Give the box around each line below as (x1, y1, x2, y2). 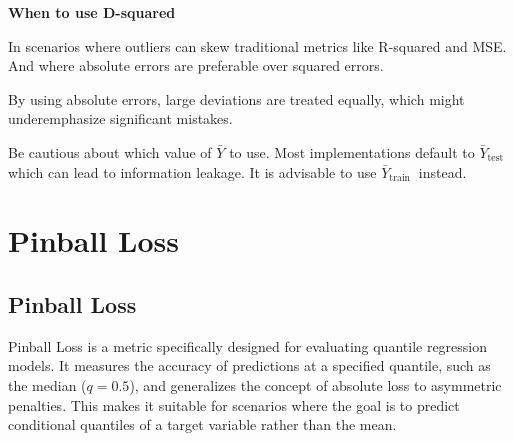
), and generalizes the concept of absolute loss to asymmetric (129, 374, 502, 395)
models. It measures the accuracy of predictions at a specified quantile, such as (8, 355, 491, 376)
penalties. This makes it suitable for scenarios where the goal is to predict (8, 394, 460, 415)
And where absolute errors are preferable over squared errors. (8, 55, 384, 76)
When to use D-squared (8, 2, 176, 22)
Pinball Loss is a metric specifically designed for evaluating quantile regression (8, 335, 488, 356)
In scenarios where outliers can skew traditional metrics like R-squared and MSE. (8, 35, 507, 56)
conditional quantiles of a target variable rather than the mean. (8, 414, 397, 435)
